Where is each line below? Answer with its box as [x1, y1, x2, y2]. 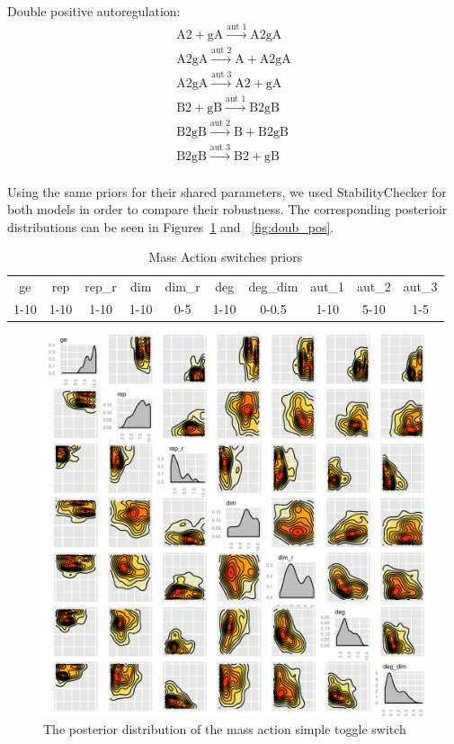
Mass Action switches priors [148, 247, 303, 266]
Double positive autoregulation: [7, 2, 181, 20]
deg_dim [248, 277, 298, 296]
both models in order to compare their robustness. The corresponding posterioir [7, 200, 448, 219]
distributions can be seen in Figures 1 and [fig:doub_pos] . [7, 217, 334, 236]
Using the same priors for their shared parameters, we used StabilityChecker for [7, 182, 447, 201]
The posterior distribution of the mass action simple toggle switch [43, 719, 406, 738]
